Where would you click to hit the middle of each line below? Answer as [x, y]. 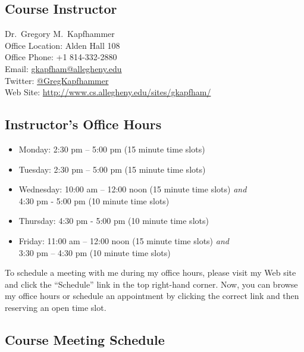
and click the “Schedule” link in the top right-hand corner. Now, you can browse [151, 284]
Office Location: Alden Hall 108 [62, 45]
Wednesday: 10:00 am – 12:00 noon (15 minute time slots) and [133, 189]
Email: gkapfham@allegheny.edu [63, 68]
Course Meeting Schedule [85, 339]
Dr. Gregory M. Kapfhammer [60, 34]
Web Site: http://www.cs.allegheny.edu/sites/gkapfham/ [108, 92]
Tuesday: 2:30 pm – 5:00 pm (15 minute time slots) [112, 169]
